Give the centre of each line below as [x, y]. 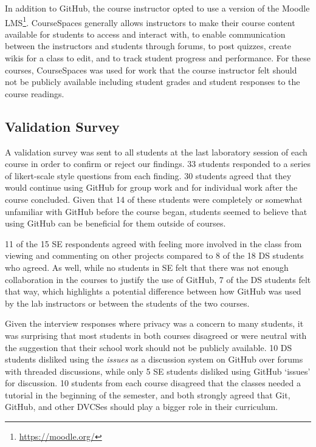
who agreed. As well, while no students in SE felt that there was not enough [147, 267]
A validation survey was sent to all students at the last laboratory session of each [156, 152]
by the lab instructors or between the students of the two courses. [127, 303]
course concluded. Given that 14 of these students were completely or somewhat [154, 199]
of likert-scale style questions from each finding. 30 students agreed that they [148, 175]
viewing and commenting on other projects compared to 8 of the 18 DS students [154, 255]
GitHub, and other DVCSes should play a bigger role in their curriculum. [142, 407]
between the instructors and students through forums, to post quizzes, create [148, 46]
